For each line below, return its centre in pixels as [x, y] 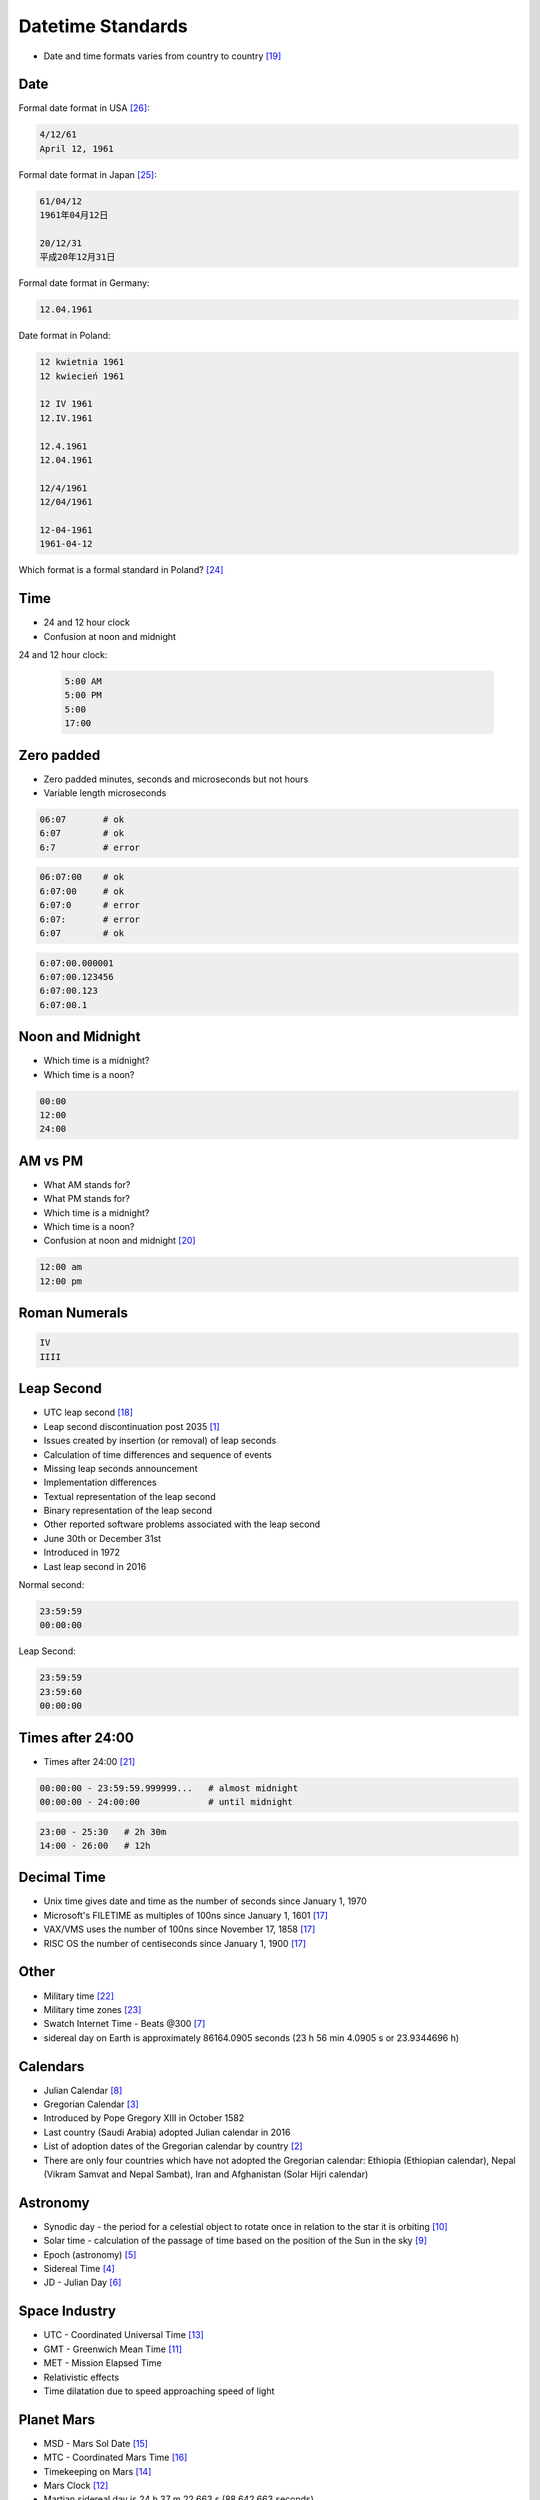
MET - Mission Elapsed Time [102, 2363]
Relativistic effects [81, 2377]
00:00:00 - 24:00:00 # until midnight [166, 1802]
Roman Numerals [73, 1313]
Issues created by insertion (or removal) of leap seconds [160, 1441]
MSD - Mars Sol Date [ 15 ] [96, 2443]
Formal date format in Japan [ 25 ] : [87, 174]
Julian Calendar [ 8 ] [83, 2090]
